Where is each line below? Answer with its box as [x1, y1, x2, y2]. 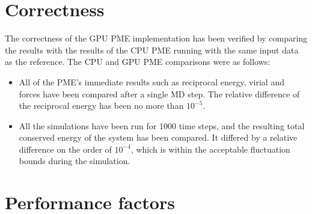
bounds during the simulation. [19, 154, 130, 167]
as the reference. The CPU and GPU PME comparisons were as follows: [5, 55, 271, 68]
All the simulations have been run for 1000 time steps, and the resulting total [19, 119, 305, 132]
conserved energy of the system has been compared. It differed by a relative [19, 131, 298, 144]
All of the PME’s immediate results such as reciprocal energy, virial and [19, 75, 284, 88]
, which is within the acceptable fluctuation [130, 142, 290, 155]
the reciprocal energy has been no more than [19, 99, 184, 112]
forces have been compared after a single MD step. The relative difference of [19, 87, 300, 100]
